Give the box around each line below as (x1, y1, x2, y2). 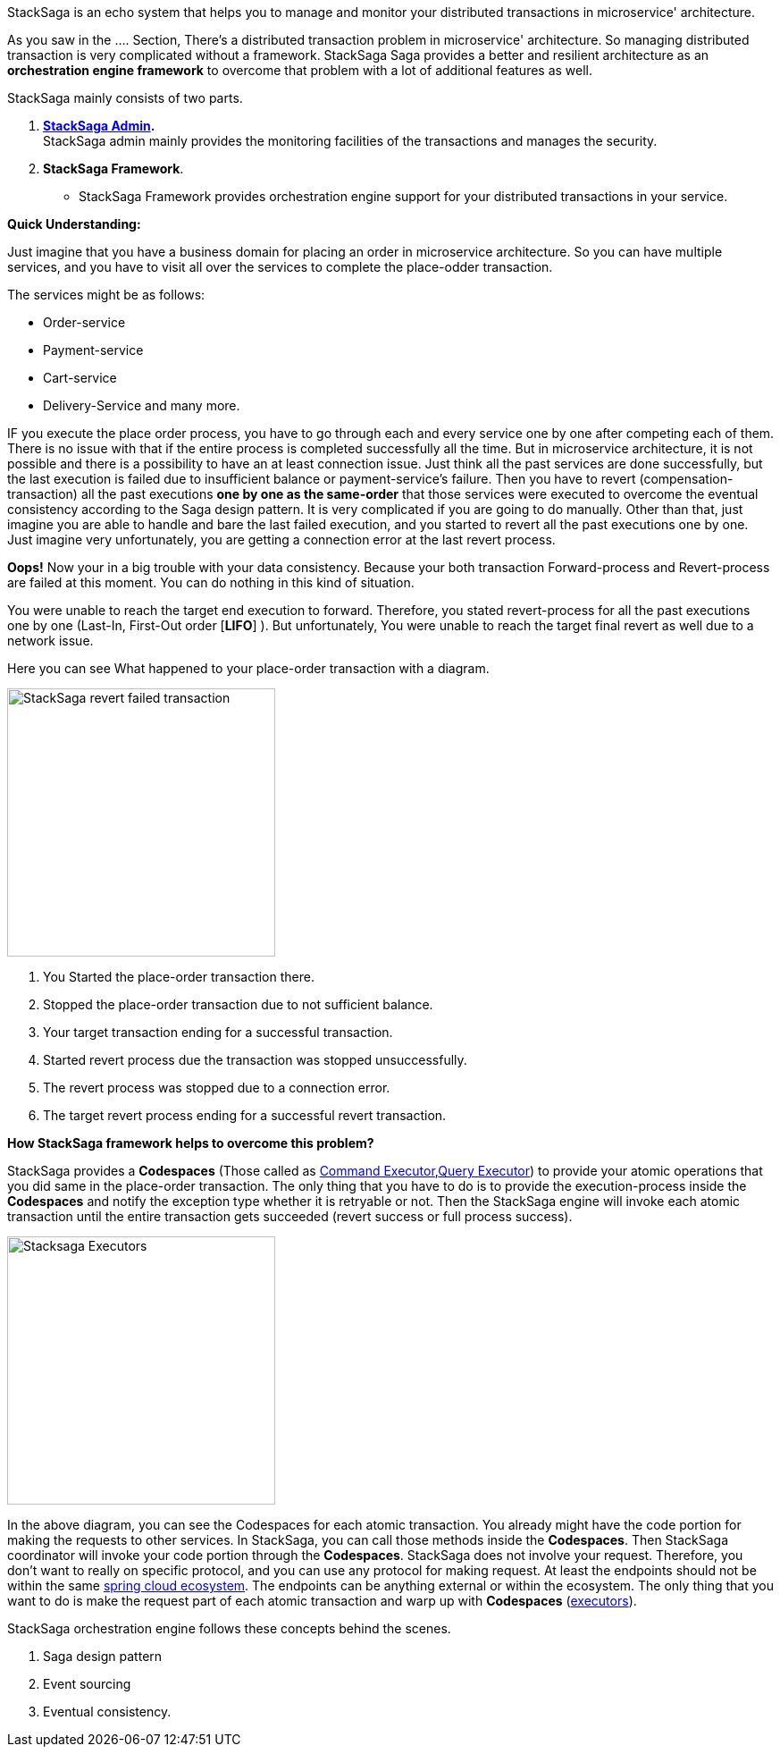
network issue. (7, 633, 94, 648)
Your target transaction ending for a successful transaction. (43, 1025, 393, 1040)
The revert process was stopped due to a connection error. (43, 1080, 390, 1095)
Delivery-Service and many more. (43, 398, 240, 413)
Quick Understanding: (7, 216, 141, 232)
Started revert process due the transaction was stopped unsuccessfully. (43, 1052, 467, 1067)
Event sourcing (43, 1676, 131, 1691)
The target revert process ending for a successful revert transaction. (43, 1108, 447, 1123)
